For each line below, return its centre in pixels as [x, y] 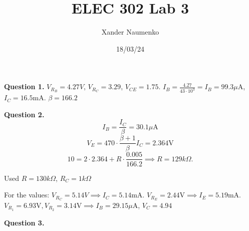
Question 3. [24, 222]
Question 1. [24, 86]
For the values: [27, 195]
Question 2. [24, 114]
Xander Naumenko [130, 32]
